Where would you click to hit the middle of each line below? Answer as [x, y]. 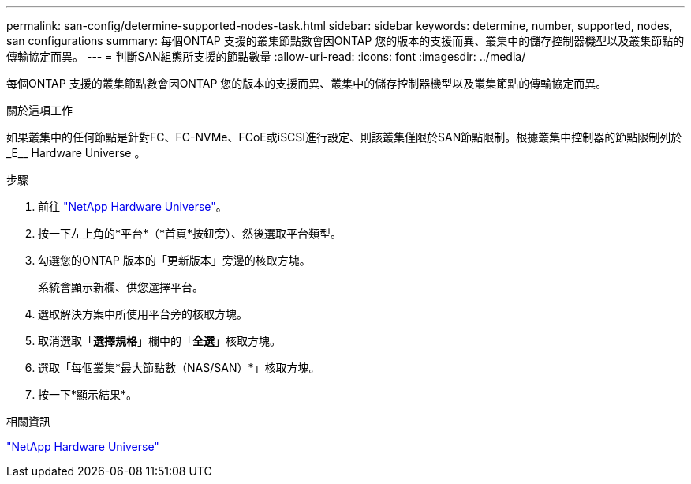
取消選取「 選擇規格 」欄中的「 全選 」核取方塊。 [159, 341]
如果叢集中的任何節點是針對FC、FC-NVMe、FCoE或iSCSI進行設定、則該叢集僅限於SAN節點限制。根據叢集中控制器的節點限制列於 [344, 137]
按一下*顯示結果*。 [88, 394]
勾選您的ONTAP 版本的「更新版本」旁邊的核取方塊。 [174, 260]
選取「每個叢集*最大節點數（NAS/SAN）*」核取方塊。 [179, 368]
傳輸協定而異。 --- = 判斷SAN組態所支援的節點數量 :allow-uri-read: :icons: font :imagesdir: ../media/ [266, 56]
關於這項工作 [39, 110]
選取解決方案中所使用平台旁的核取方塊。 [143, 314]
